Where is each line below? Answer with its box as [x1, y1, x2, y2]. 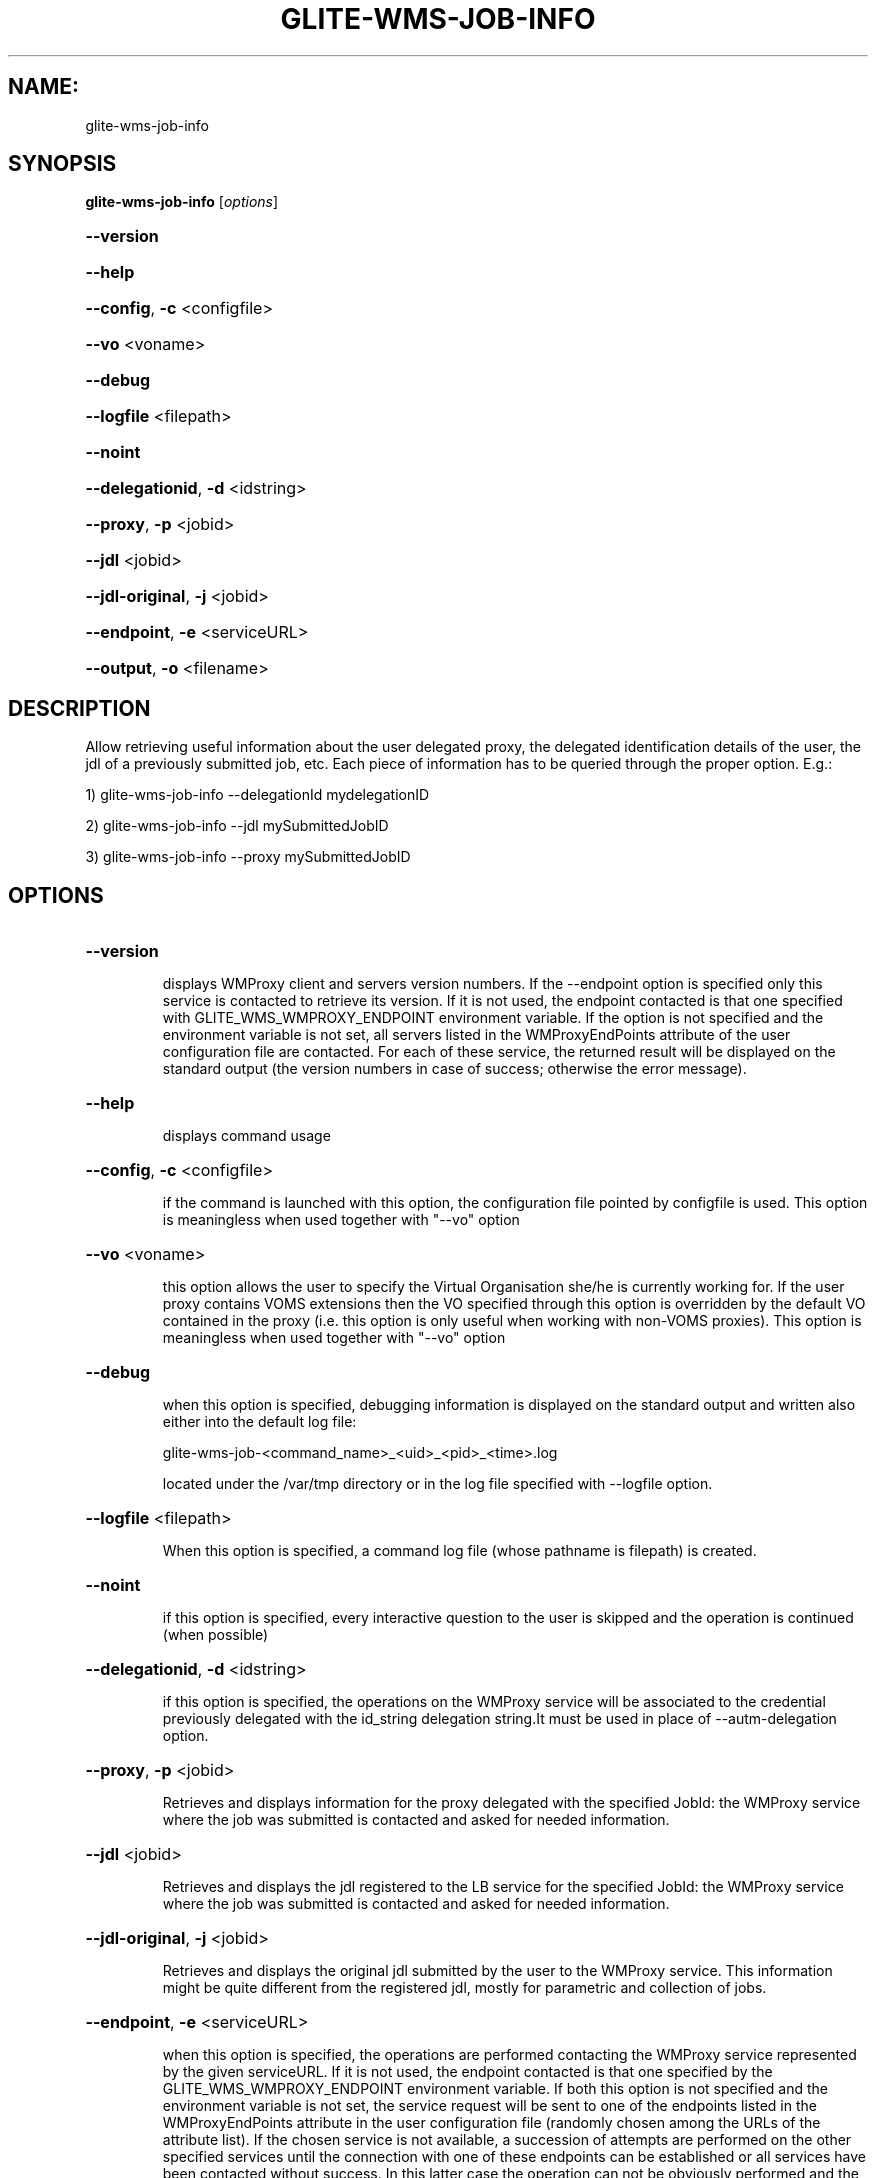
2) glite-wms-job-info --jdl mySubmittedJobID [85, 817, 389, 835]
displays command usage [162, 1127, 331, 1145]
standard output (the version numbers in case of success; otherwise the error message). [162, 1060, 747, 1078]
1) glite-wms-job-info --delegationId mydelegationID [85, 786, 430, 804]
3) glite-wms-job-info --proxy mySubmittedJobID [85, 848, 411, 866]
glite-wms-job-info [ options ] [85, 193, 279, 211]
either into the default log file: [162, 1413, 357, 1431]
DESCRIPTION [8, 695, 151, 721]
